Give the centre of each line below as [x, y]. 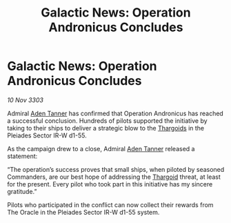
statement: [22, 156]
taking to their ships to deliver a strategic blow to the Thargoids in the [106, 128]
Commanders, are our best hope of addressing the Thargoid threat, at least [114, 177]
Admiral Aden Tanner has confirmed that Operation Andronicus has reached [115, 113]
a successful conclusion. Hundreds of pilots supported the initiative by [108, 120]
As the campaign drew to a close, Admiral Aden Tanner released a [101, 148]
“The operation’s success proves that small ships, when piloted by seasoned [116, 169]
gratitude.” [22, 191]
